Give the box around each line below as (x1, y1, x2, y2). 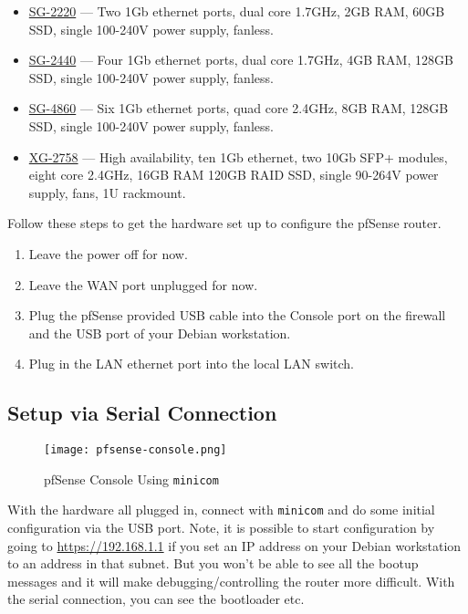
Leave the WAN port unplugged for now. (28, 275, 258, 294)
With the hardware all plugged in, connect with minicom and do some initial (7, 500, 435, 519)
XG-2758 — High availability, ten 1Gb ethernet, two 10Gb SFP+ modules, (28, 147, 448, 166)
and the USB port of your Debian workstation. (28, 323, 291, 342)
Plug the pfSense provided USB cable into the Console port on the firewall (28, 306, 446, 325)
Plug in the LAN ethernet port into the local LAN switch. (28, 354, 354, 373)
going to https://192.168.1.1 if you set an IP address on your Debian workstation (7, 536, 462, 555)
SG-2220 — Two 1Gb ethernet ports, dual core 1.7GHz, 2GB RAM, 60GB (28, 2, 445, 20)
